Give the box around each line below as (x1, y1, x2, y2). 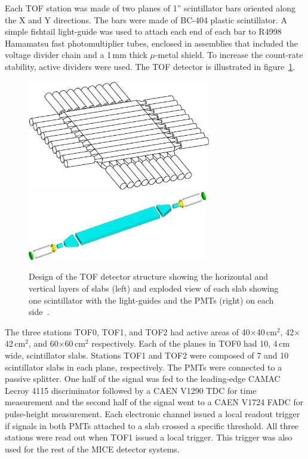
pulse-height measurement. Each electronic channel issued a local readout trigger (5, 407, 300, 420)
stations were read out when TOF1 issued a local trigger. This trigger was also (5, 431, 292, 443)
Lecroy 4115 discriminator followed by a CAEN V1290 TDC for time (5, 384, 257, 396)
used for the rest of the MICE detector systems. (5, 442, 180, 455)
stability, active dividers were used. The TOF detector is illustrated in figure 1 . (5, 60, 295, 72)
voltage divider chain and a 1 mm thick (5, 48, 147, 61)
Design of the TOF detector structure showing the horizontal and (29, 270, 268, 283)
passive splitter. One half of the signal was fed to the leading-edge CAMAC (5, 372, 281, 385)
